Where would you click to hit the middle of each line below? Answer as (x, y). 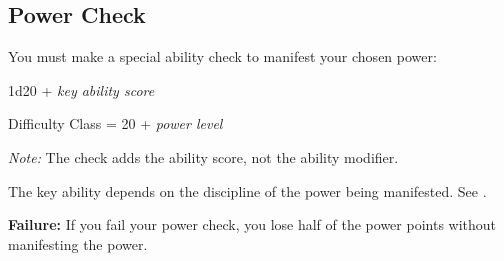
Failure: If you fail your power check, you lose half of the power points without (252, 224)
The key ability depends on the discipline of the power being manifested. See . (247, 190)
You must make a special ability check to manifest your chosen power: (222, 56)
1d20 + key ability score (81, 89)
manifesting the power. (78, 243)
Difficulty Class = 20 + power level (115, 123)
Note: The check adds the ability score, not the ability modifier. (203, 156)
